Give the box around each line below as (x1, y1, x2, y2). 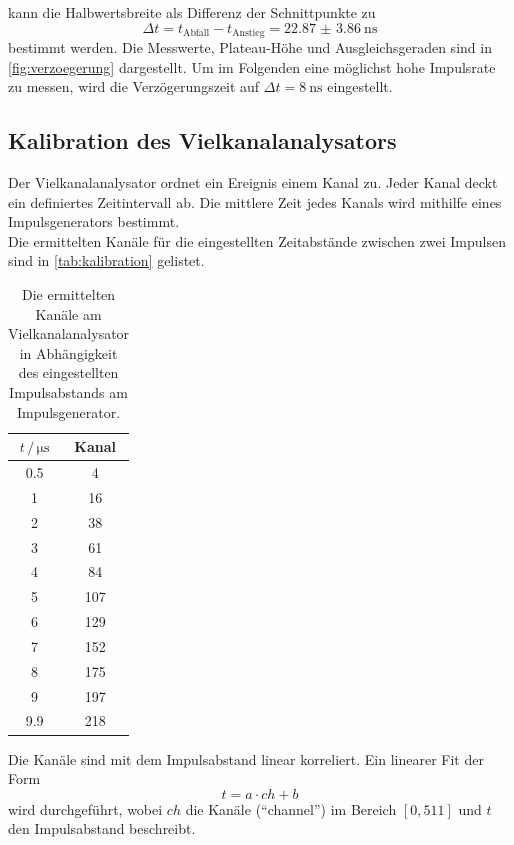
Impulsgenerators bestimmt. (8, 211, 180, 232)
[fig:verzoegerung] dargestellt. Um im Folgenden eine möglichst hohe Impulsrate (8, 56, 496, 77)
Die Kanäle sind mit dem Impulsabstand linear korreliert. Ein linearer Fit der (8, 748, 484, 769)
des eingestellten (18, 362, 119, 383)
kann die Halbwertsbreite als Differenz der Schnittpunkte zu (8, 2, 376, 22)
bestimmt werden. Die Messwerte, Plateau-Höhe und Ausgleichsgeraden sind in (8, 37, 492, 58)
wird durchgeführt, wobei (8, 798, 163, 819)
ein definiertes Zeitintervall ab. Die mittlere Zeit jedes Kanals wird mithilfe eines (8, 191, 502, 212)
